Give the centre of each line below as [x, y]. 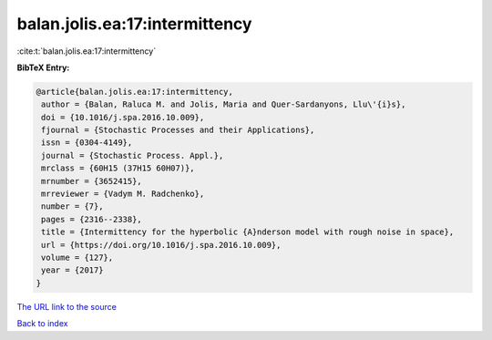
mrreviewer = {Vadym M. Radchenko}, [123, 194]
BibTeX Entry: [43, 67]
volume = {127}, [77, 258]
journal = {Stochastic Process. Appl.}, [133, 155]
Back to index [42, 324]
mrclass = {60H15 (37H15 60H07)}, [118, 168]
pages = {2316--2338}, [92, 219]
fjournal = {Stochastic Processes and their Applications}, [178, 130]
